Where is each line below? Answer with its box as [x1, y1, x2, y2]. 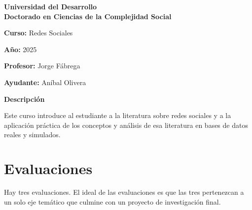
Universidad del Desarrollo [4, 1, 97, 11]
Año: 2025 [4, 44, 37, 54]
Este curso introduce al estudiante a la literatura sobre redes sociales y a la [4, 110, 231, 120]
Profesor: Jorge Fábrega [4, 60, 80, 71]
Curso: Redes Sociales [4, 28, 73, 38]
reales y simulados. [4, 129, 61, 140]
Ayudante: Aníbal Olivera [4, 77, 86, 87]
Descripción [4, 93, 45, 104]
